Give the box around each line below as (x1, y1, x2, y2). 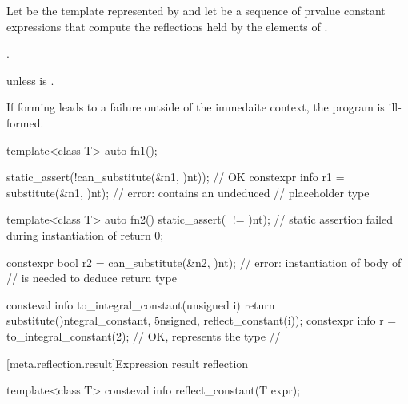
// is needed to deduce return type (6, 269, 177, 286)
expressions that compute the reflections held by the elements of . (6, 18, 328, 34)
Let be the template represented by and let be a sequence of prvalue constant (6, 2, 386, 18)
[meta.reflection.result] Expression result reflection (6, 354, 249, 371)
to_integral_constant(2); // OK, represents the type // (6, 327, 281, 344)
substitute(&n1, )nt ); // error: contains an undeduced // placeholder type (6, 184, 370, 200)
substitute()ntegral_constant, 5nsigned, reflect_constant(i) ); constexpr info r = (6, 312, 397, 329)
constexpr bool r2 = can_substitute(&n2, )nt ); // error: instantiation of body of (6, 253, 402, 270)
